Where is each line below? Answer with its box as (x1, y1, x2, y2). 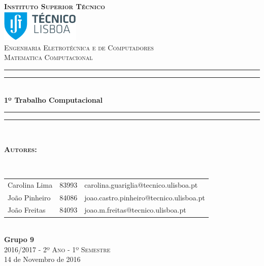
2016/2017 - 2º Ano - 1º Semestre (4, 244, 111, 254)
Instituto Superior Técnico (4, 1, 105, 11)
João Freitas (8, 204, 46, 215)
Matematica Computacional (4, 52, 93, 63)
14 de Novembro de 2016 (4, 254, 81, 264)
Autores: (4, 143, 37, 154)
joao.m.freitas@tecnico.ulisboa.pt (84, 204, 186, 215)
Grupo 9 (4, 234, 35, 245)
